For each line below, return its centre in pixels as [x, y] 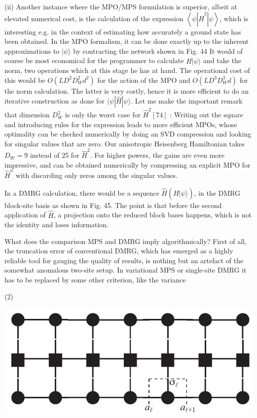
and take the [222, 60]
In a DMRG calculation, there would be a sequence [82, 192]
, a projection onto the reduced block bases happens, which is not [152, 215]
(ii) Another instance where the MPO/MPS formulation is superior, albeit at [121, 6]
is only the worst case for [103, 115]
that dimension [27, 115]
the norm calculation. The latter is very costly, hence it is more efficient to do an [127, 90]
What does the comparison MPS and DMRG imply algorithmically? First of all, [126, 241]
